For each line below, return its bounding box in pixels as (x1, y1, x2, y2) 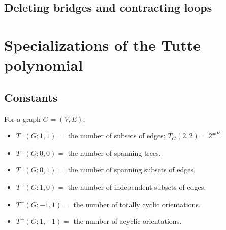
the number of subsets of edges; (68, 130, 166, 141)
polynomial (4, 54, 83, 75)
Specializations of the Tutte (4, 34, 201, 55)
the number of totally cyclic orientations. (73, 198, 201, 209)
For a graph (4, 113, 41, 124)
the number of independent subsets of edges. (68, 181, 206, 192)
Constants (4, 89, 58, 105)
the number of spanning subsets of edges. (68, 164, 196, 175)
